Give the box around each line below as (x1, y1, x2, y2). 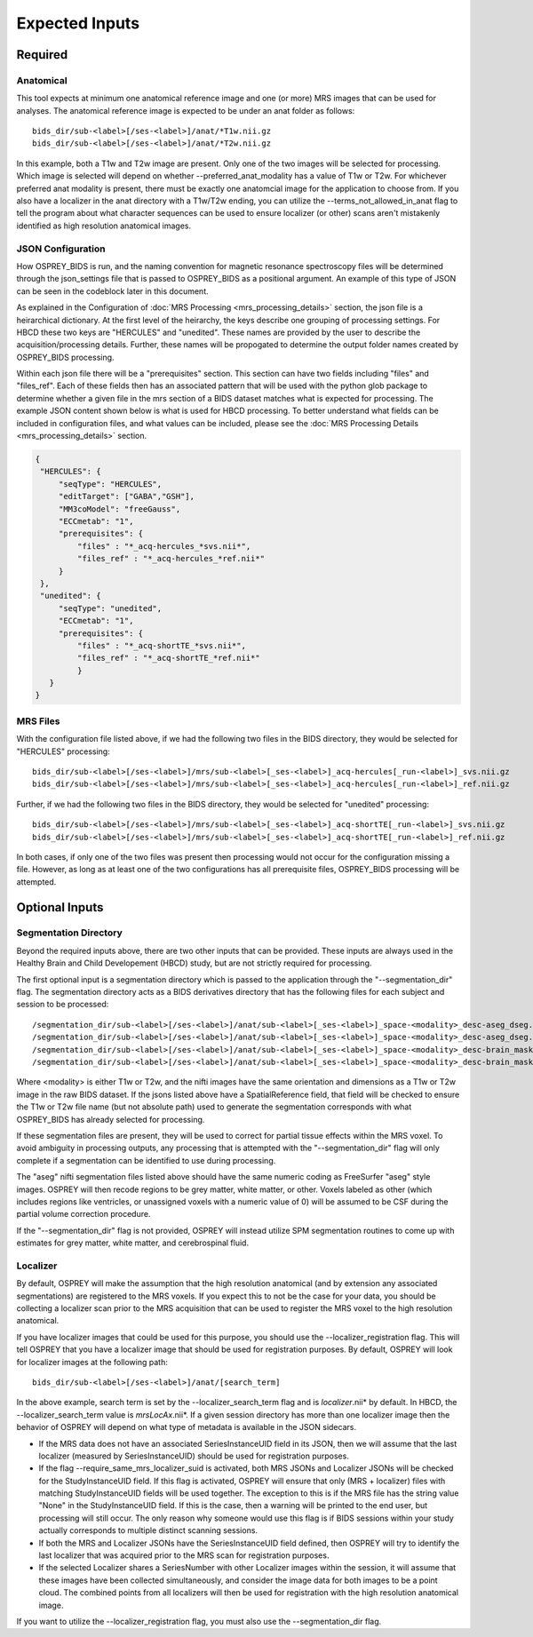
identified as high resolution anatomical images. (16, 220, 191, 231)
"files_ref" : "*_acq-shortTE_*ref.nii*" (76, 653, 261, 664)
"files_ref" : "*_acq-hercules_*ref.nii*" (76, 553, 266, 564)
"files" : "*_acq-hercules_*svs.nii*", (76, 541, 251, 551)
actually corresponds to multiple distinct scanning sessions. (38, 1525, 258, 1536)
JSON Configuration (16, 242, 106, 255)
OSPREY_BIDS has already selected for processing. (16, 1114, 205, 1124)
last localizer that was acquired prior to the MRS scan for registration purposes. (38, 1550, 330, 1561)
